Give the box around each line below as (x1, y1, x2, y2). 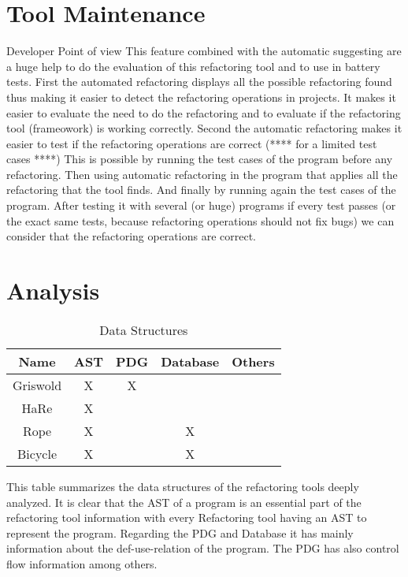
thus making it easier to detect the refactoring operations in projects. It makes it (6, 88, 396, 105)
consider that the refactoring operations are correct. (6, 228, 256, 244)
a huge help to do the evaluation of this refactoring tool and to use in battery (6, 58, 380, 74)
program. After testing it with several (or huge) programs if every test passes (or (6, 197, 396, 214)
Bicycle (17, 444, 57, 463)
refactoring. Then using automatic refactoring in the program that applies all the (6, 166, 398, 182)
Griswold (13, 375, 62, 394)
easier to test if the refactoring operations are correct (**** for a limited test (6, 135, 377, 151)
